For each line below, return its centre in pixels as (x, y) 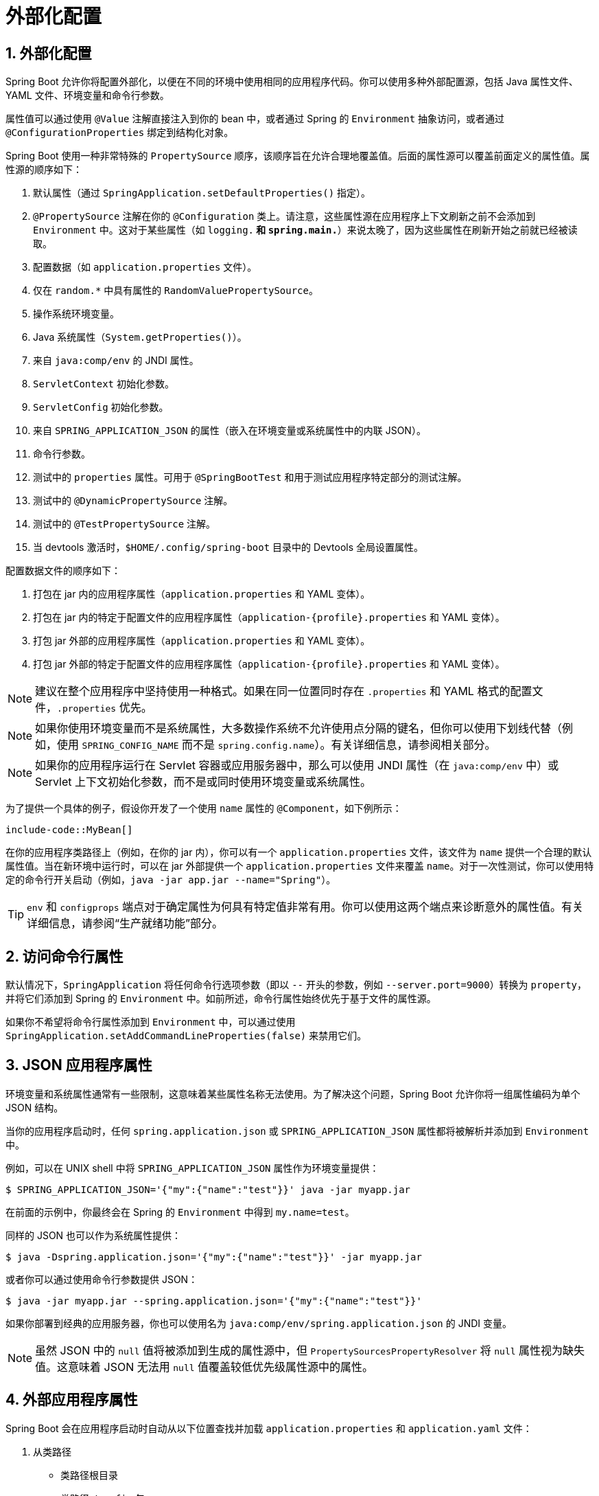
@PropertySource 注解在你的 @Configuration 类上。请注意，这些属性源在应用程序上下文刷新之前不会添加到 (284, 216)
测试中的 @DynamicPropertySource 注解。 (133, 501)
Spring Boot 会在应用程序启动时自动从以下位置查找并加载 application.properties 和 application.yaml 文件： (269, 1428)
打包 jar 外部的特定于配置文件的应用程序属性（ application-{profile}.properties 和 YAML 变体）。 (269, 664)
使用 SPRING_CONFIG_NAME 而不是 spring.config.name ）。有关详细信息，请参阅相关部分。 (277, 745)
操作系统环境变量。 (76, 314)
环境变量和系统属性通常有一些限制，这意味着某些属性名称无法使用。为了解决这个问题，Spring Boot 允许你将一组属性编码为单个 (293, 1093)
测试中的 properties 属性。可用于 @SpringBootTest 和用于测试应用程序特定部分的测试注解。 (250, 477)
